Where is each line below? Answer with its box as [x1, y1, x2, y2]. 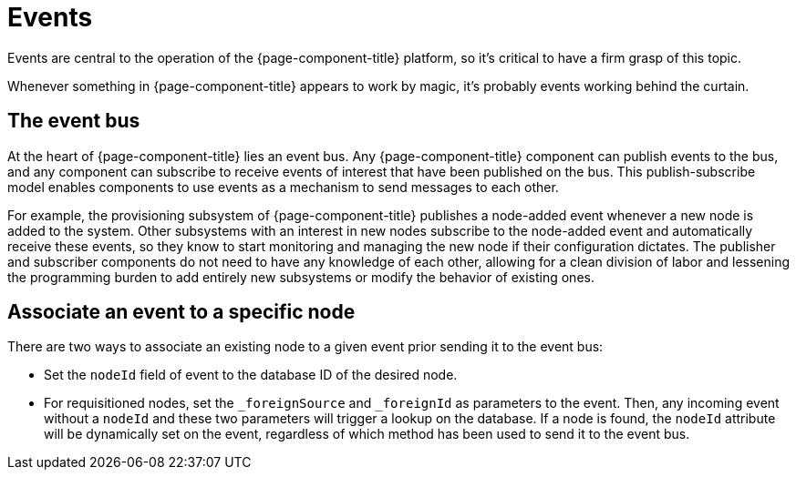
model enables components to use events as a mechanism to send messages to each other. [7, 178, 559, 195]
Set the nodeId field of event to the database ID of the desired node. [44, 367, 458, 383]
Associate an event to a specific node [7, 300, 356, 324]
